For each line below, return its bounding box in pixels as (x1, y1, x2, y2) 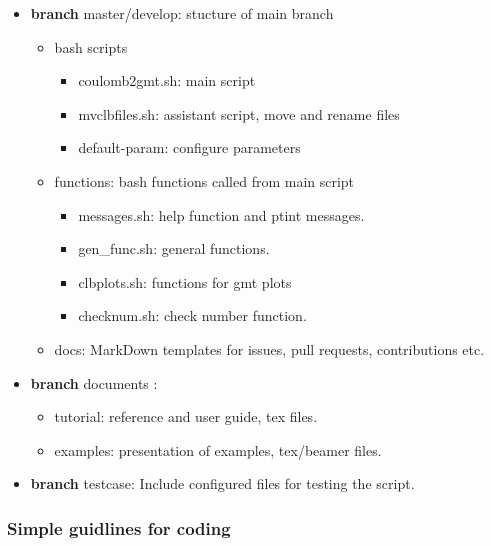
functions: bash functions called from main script (54, 170, 355, 191)
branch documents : (30, 372, 158, 393)
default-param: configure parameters (78, 137, 301, 158)
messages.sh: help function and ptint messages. (78, 204, 365, 225)
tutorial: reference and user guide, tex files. (54, 406, 318, 427)
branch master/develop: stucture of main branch (30, 3, 334, 23)
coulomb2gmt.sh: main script (78, 70, 256, 91)
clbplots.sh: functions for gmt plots (78, 271, 292, 292)
